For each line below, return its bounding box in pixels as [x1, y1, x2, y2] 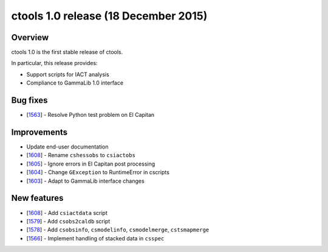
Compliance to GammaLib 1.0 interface [26, 79, 124, 86]
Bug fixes [11, 95, 48, 106]
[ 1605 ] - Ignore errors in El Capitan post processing [26, 160, 155, 167]
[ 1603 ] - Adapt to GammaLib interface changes [26, 177, 145, 184]
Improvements [11, 127, 68, 137]
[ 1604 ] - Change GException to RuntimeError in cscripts [26, 169, 169, 176]
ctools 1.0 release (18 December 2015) [11, 9, 208, 23]
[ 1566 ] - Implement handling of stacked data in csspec [26, 234, 165, 242]
